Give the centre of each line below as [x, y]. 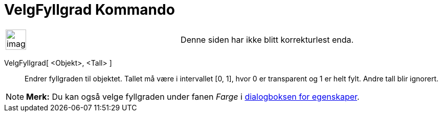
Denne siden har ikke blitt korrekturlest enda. [267, 39]
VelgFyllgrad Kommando [90, 10]
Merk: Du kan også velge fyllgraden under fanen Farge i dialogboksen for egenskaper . [193, 96]
